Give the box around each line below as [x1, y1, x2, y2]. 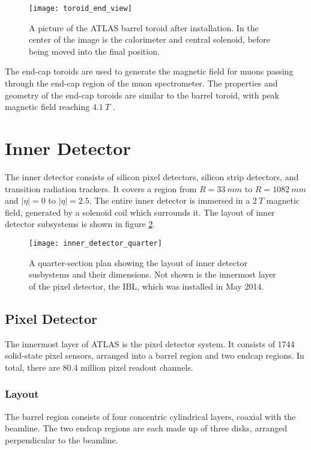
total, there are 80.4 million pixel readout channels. [5, 360, 193, 373]
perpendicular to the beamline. [5, 433, 118, 446]
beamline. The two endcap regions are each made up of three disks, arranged [5, 422, 288, 434]
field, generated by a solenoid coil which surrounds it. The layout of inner [5, 205, 275, 218]
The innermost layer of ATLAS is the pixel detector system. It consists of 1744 [5, 337, 295, 350]
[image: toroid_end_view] [29, 4, 132, 13]
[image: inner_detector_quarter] [29, 239, 162, 248]
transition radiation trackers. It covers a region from [5, 182, 197, 195]
